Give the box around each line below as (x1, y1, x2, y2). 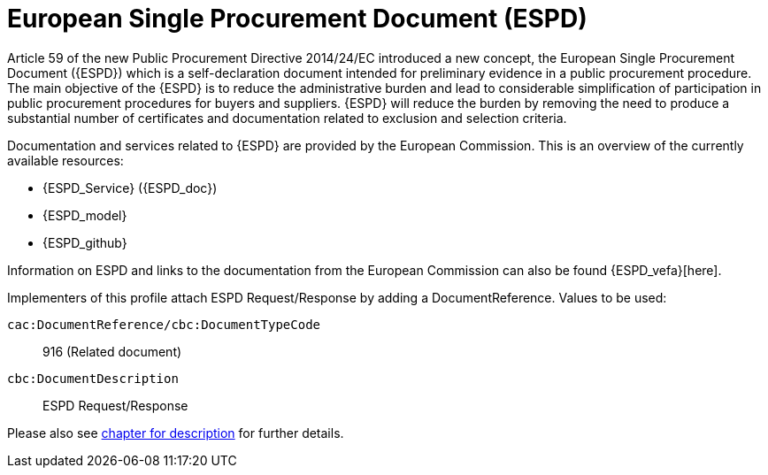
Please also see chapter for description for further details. (7, 425, 344, 441)
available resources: (7, 152, 124, 168)
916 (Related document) (42, 343, 182, 359)
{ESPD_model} (42, 207, 127, 223)
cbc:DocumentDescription (7, 371, 179, 386)
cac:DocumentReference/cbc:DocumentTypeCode (7, 317, 321, 332)
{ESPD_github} (42, 234, 127, 250)
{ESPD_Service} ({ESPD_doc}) (42, 180, 218, 195)
